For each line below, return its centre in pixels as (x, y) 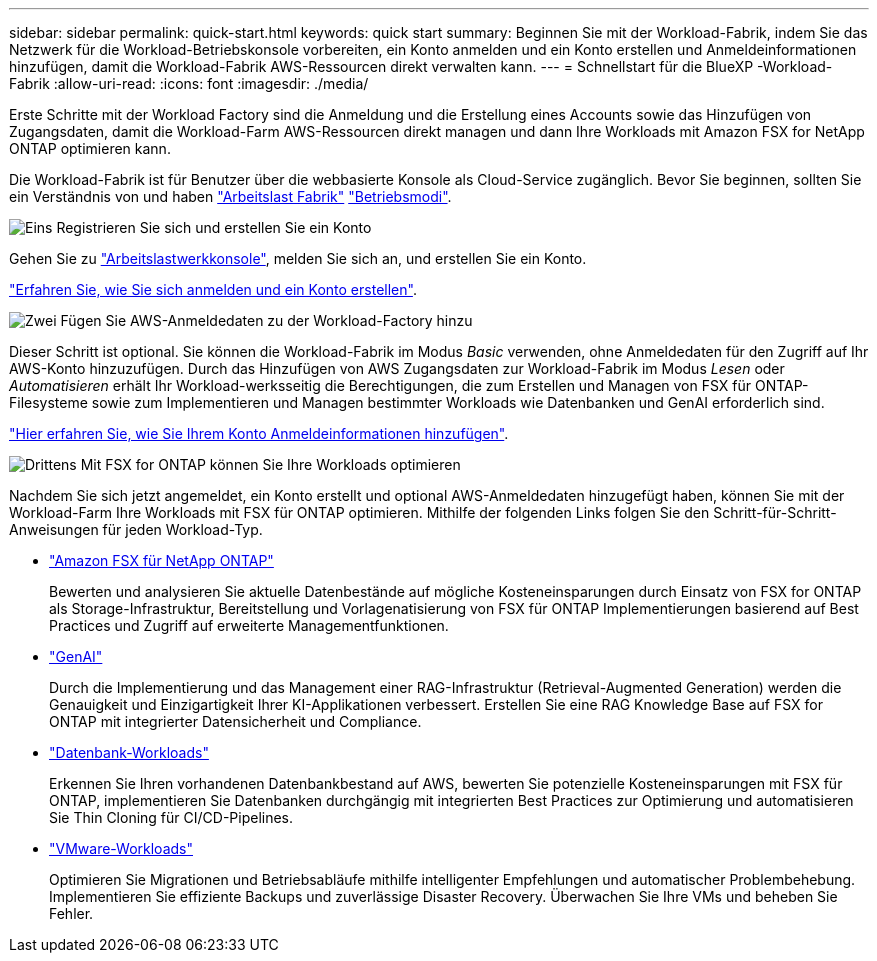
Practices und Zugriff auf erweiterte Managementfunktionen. (249, 625)
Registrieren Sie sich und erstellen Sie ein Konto (214, 227)
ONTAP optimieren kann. (90, 148)
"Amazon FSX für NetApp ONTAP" (161, 560)
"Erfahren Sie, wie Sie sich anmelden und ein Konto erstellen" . (213, 289)
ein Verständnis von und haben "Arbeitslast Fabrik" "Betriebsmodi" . (230, 196)
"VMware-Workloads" (121, 848)
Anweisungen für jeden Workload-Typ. (136, 529)
